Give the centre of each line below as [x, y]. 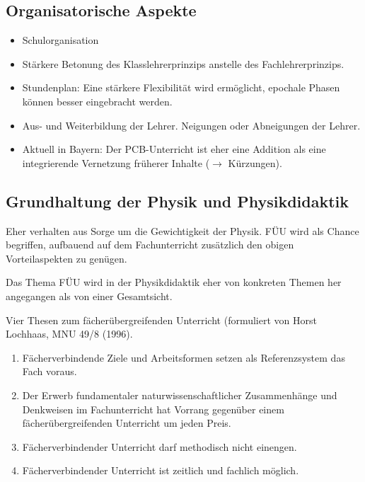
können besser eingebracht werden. [97, 101]
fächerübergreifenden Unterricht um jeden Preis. [127, 423]
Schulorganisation [60, 40]
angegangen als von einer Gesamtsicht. [89, 295]
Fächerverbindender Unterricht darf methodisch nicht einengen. [160, 446]
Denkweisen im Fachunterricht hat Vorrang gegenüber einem [153, 409]
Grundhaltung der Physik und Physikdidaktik [178, 201]
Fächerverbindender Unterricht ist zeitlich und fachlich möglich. [161, 470]
